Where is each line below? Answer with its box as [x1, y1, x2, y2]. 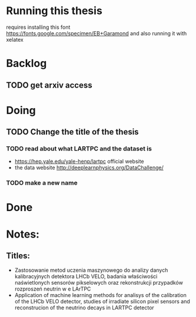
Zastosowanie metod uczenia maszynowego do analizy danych [14, 266, 168, 273]
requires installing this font [6, 24, 71, 31]
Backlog [6, 57, 47, 70]
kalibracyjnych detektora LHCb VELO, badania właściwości [14, 272, 158, 280]
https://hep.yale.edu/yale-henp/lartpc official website [14, 158, 144, 165]
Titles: [6, 251, 31, 261]
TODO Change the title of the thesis [6, 127, 139, 137]
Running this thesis [6, 4, 103, 18]
